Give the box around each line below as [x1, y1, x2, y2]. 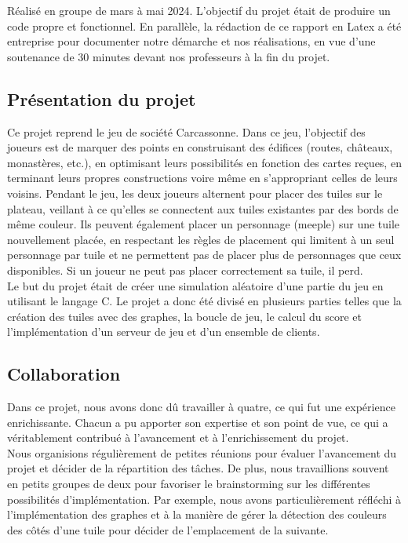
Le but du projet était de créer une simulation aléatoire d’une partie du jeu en [7, 277, 384, 293]
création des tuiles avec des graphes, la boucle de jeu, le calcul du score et [7, 308, 362, 324]
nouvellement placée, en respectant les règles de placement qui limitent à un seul [7, 231, 395, 247]
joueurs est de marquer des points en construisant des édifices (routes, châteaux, [7, 139, 393, 155]
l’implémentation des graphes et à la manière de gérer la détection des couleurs [7, 506, 387, 523]
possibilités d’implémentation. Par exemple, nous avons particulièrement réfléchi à [7, 490, 402, 507]
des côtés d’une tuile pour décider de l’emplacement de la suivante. [7, 521, 329, 538]
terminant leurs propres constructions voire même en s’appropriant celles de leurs [7, 169, 398, 186]
